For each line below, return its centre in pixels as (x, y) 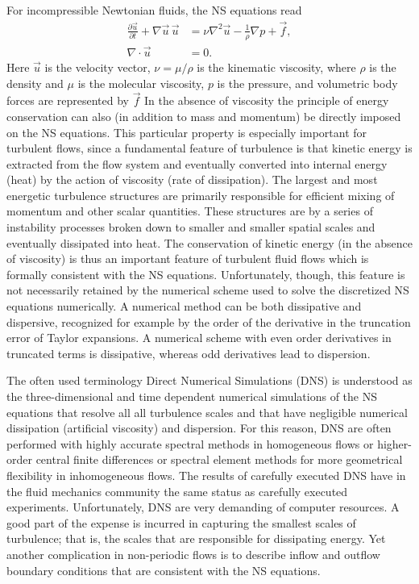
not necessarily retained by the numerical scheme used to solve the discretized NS (208, 290)
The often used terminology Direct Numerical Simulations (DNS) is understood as (209, 380)
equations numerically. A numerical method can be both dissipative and (184, 306)
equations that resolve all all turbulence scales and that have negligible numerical (207, 412)
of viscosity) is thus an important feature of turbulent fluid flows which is (188, 259)
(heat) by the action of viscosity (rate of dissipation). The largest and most (192, 179)
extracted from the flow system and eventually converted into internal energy (197, 163)
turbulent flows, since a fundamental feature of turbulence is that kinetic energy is (209, 148)
